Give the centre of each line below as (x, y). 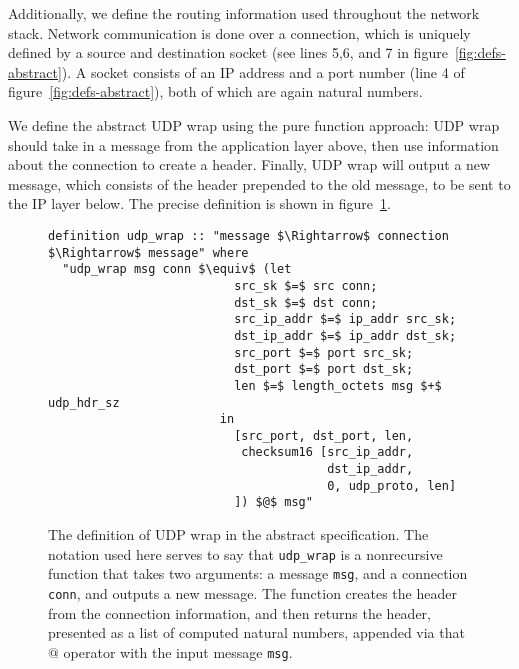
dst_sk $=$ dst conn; (306, 302)
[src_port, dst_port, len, (324, 435)
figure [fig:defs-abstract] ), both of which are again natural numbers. (215, 91)
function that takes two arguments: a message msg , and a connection (258, 573)
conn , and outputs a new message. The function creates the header (252, 593)
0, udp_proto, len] (392, 485)
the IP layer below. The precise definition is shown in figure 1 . (199, 203)
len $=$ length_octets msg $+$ (338, 385)
